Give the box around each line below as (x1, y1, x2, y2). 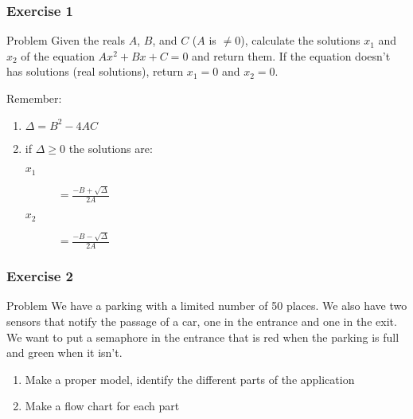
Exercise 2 (6, 266, 73, 286)
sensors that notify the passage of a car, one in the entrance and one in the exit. (6, 312, 397, 329)
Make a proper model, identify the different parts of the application (25, 370, 355, 387)
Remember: (6, 90, 62, 106)
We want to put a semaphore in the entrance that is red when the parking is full (6, 328, 399, 345)
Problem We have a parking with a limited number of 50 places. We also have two (6, 297, 407, 314)
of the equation (21, 47, 95, 64)
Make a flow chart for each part (25, 397, 180, 414)
